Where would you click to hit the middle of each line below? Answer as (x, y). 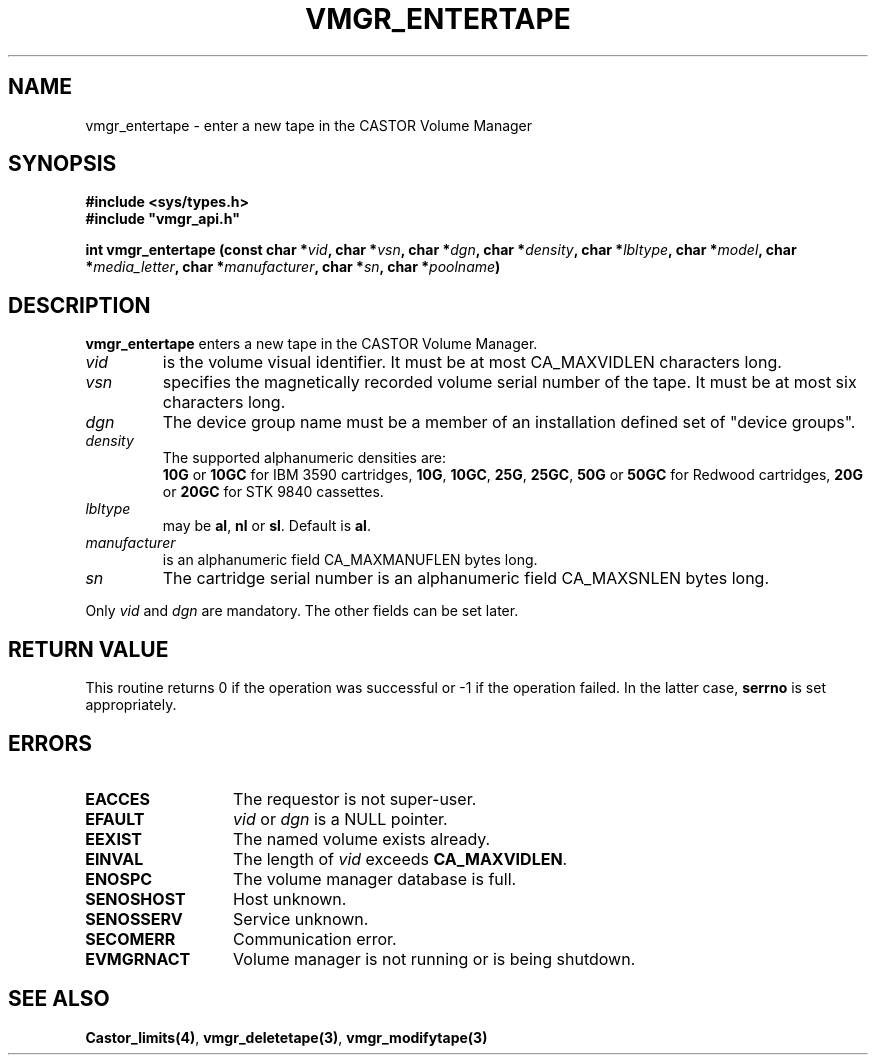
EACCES (118, 798)
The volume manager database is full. (375, 878)
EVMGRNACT (138, 958)
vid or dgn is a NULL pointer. (340, 818)
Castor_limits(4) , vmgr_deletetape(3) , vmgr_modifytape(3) (286, 1037)
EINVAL (114, 858)
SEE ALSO (59, 999)
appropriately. (131, 705)
